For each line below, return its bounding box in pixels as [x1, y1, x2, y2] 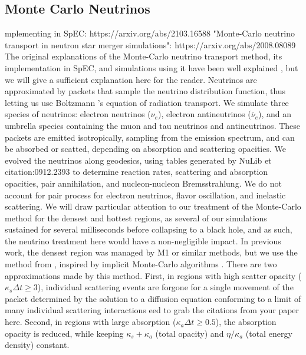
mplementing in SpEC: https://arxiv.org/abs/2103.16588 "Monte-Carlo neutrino [5, 27, 295, 39]
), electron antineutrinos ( [158, 108, 251, 120]
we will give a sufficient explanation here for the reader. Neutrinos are [5, 73, 257, 85]
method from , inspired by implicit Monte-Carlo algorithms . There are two [5, 258, 277, 270]
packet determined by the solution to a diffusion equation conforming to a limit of [5, 292, 301, 304]
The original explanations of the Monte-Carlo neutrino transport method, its [5, 50, 282, 62]
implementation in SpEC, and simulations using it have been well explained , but [5, 61, 298, 74]
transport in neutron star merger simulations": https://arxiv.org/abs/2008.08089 [5, 38, 296, 51]
